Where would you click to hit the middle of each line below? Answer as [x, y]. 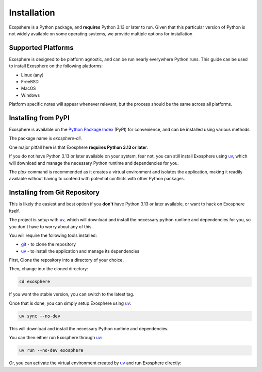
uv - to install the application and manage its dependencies [80, 251]
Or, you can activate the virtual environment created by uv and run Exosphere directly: [95, 363]
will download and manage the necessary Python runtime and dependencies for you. [94, 163]
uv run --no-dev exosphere [51, 350]
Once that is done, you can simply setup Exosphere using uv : [70, 303]
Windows [31, 95]
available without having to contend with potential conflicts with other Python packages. [97, 179]
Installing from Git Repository [54, 193]
